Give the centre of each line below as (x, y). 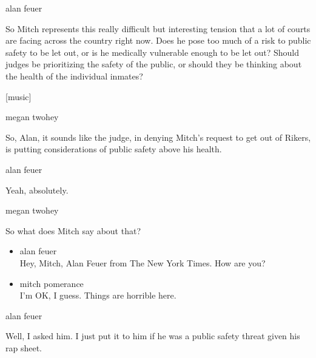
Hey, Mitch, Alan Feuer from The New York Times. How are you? (143, 262)
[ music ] (18, 96)
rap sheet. (24, 347)
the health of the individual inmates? (74, 76)
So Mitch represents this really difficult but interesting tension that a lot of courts (158, 28)
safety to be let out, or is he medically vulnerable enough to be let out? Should (153, 52)
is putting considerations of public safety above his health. (114, 149)
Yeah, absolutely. (37, 190)
